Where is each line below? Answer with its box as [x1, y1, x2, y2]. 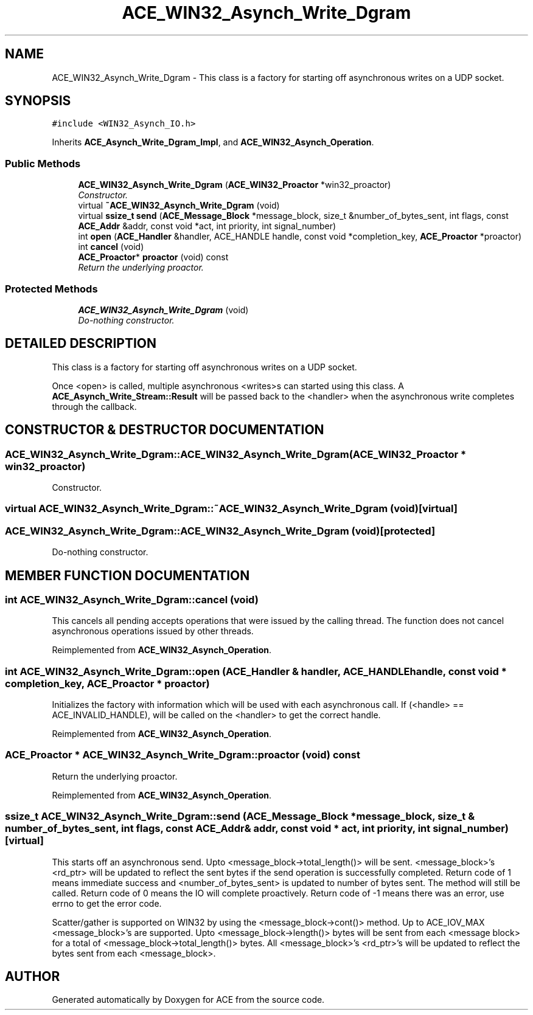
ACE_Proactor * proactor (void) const [78, 252, 229, 263]
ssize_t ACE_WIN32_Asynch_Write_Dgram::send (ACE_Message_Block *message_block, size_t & [5, 810, 475, 823]
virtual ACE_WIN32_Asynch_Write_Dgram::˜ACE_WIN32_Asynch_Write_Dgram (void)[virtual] [5, 502, 458, 515]
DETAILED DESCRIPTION [5, 336, 157, 352]
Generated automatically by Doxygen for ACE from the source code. [52, 994, 325, 1005]
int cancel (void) [78, 241, 144, 252]
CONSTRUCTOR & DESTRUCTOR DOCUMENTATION [5, 422, 324, 438]
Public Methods [5, 157, 81, 170]
